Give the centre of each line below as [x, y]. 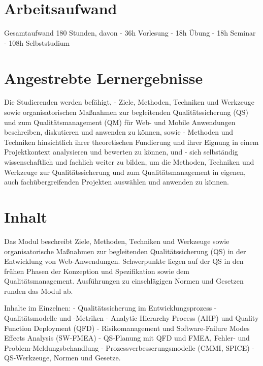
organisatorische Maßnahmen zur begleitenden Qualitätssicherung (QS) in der [125, 251]
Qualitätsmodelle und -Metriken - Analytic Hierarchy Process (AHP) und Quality [131, 318]
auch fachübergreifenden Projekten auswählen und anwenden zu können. [117, 182]
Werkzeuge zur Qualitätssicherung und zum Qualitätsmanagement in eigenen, [125, 172]
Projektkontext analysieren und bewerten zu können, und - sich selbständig [121, 152]
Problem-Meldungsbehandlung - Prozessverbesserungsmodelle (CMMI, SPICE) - [129, 347]
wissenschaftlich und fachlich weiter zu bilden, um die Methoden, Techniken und [129, 162]
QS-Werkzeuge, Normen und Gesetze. [62, 358]
